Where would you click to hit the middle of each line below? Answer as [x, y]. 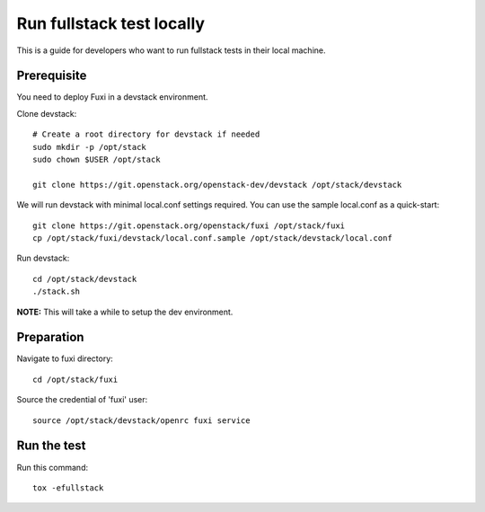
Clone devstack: [47, 113]
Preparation [50, 337]
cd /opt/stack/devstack [85, 279]
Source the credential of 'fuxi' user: [82, 400]
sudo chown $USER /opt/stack [97, 160]
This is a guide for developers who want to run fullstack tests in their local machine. [172, 50]
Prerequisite [52, 76]
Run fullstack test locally [111, 23]
